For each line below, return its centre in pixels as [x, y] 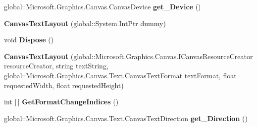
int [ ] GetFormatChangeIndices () [61, 102]
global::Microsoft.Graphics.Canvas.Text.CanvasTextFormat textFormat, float [120, 75]
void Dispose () [29, 40]
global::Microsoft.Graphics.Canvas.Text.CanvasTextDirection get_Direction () [126, 118]
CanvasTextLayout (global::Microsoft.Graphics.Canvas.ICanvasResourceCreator [128, 56]
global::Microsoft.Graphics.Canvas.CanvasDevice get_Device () [103, 6]
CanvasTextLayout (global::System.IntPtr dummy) [85, 23]
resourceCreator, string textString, [56, 66]
